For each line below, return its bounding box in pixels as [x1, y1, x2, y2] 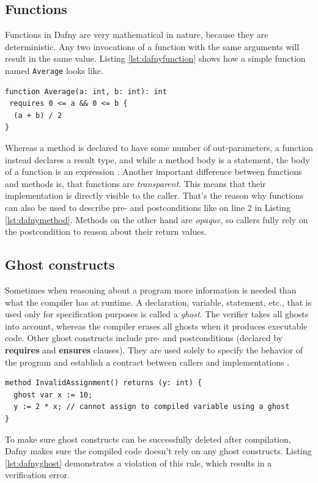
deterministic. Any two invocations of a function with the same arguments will [5, 40, 300, 53]
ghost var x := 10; [13, 390, 93, 399]
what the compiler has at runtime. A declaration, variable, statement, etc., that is [5, 295, 312, 308]
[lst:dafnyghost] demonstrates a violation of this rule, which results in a [5, 456, 272, 469]
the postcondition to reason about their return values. [5, 225, 207, 238]
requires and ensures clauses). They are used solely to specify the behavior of [5, 343, 303, 356]
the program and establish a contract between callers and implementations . [5, 355, 290, 368]
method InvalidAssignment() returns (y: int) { [5, 378, 202, 388]
